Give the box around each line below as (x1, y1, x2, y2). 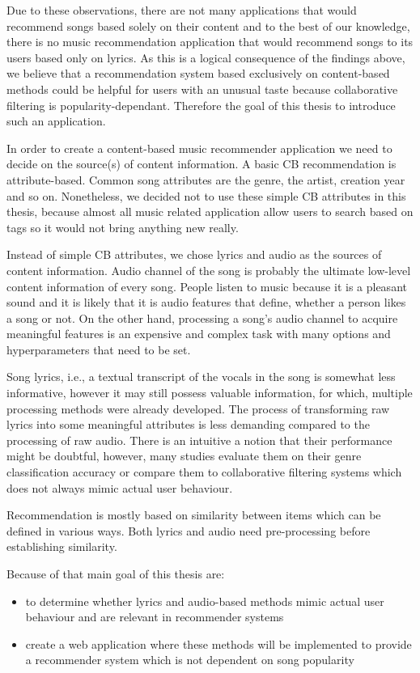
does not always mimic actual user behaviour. (6, 479, 233, 496)
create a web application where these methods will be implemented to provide (25, 635, 412, 652)
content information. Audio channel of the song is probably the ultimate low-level (6, 261, 411, 278)
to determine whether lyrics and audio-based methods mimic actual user (25, 592, 384, 609)
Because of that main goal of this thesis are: (6, 565, 225, 582)
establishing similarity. (6, 538, 117, 555)
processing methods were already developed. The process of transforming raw (6, 400, 390, 417)
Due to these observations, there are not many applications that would (6, 2, 357, 18)
